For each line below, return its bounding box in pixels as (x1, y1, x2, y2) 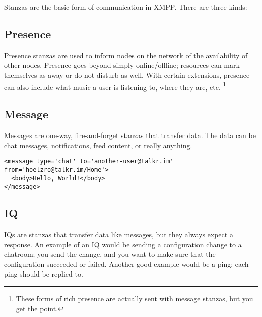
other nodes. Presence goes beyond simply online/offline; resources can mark (4, 60, 240, 70)
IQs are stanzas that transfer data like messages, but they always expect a (4, 229, 233, 240)
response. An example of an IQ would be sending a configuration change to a (4, 239, 242, 249)
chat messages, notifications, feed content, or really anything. (4, 140, 192, 150)
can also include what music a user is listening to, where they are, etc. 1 (4, 80, 226, 92)
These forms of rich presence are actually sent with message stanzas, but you (16, 293, 253, 304)
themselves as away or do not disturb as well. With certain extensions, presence (4, 69, 250, 80)
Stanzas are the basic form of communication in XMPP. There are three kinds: (4, 2, 247, 12)
